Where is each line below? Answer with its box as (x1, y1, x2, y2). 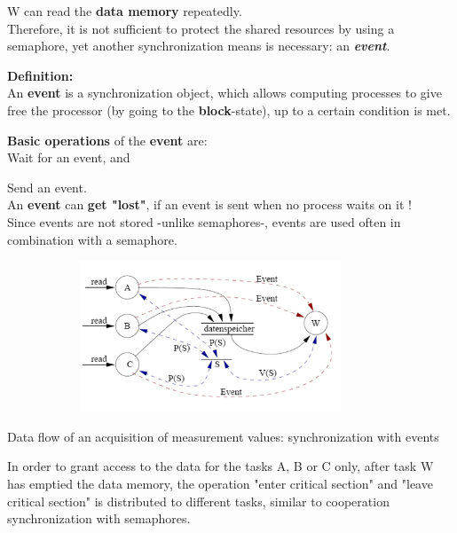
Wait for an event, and (7, 148, 130, 167)
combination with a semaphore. (7, 230, 177, 248)
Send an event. (7, 177, 87, 196)
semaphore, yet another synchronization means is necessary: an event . (7, 36, 390, 55)
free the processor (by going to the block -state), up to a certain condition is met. (7, 100, 451, 119)
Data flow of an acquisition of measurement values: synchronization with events (7, 427, 439, 445)
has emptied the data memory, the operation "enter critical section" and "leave (7, 474, 433, 492)
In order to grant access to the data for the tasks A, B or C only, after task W (7, 457, 434, 475)
